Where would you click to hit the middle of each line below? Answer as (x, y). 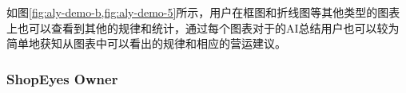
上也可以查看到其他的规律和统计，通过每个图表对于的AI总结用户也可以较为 (203, 27)
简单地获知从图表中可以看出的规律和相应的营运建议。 (146, 43)
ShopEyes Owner (62, 78)
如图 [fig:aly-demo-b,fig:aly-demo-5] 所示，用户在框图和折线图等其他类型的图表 (203, 12)
